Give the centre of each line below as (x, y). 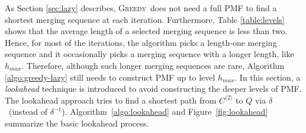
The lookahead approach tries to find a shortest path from (111, 100)
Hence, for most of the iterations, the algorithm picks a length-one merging (141, 42)
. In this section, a (268, 77)
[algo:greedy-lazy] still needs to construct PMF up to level (110, 77)
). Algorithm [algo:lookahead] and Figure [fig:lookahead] (165, 112)
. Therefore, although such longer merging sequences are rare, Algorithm (153, 65)
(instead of (28, 112)
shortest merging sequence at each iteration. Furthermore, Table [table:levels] (145, 19)
